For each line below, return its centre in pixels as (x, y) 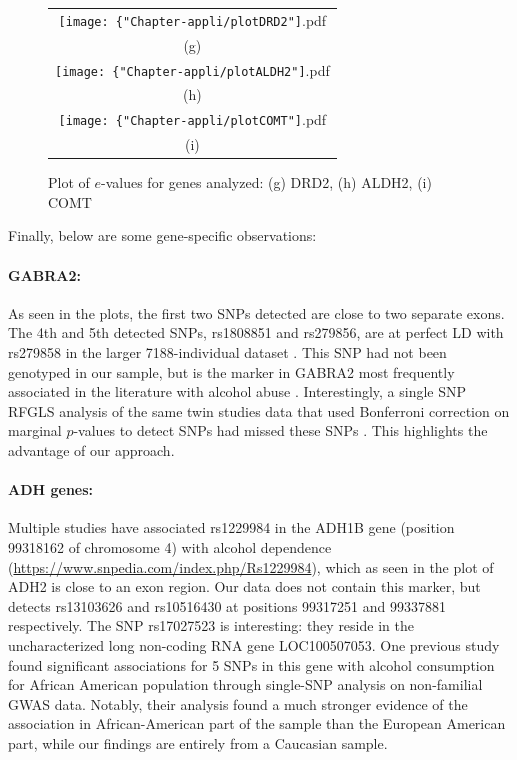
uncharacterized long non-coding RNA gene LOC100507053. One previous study (254, 644)
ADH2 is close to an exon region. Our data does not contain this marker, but (244, 586)
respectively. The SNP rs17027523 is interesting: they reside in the (211, 625)
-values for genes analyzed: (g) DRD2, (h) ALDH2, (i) (266, 182)
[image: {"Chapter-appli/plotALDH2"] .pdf (192, 69)
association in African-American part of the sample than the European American (257, 723)
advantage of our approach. (91, 449)
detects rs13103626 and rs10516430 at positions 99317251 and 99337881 (227, 605)
